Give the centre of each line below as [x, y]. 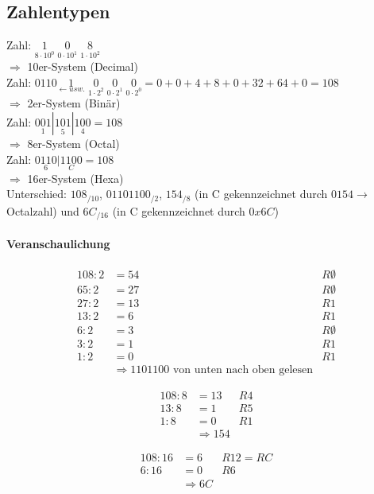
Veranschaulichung [58, 243]
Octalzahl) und [43, 210]
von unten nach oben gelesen [243, 370]
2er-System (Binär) [74, 103]
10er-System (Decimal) [83, 66]
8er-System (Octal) [73, 143]
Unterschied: [37, 194]
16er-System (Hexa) [75, 178]
